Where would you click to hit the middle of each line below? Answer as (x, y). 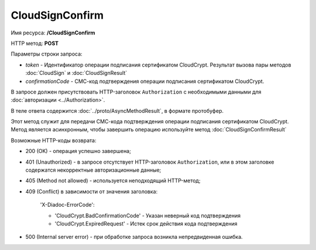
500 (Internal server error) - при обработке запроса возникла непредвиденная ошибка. (134, 237)
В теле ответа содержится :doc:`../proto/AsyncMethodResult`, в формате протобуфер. (117, 110)
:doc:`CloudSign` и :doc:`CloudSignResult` (76, 73)
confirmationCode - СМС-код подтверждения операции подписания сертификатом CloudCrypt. (145, 81)
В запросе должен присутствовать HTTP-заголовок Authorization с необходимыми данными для (136, 92)
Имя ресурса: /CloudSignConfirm (53, 33)
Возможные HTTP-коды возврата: (54, 140)
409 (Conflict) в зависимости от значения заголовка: (92, 191)
